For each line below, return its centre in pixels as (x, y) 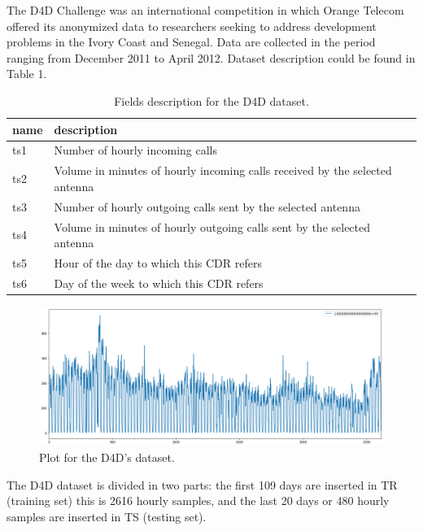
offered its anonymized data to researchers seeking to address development (192, 26)
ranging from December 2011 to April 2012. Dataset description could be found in (211, 57)
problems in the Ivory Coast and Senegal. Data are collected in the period (191, 42)
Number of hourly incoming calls (136, 150)
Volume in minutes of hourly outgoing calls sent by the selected (212, 226)
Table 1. (27, 74)
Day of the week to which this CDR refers (159, 283)
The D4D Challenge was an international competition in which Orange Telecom (205, 10)
